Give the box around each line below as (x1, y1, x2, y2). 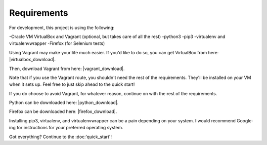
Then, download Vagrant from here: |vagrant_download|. (9, 66, 125, 72)
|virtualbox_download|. (9, 57, 56, 63)
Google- (236, 117, 254, 123)
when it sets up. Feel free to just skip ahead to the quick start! (9, 81, 135, 87)
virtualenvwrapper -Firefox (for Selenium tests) (9, 40, 105, 46)
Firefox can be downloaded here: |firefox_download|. (9, 109, 117, 114)
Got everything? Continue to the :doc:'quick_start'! (9, 134, 112, 140)
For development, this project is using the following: (9, 25, 115, 31)
